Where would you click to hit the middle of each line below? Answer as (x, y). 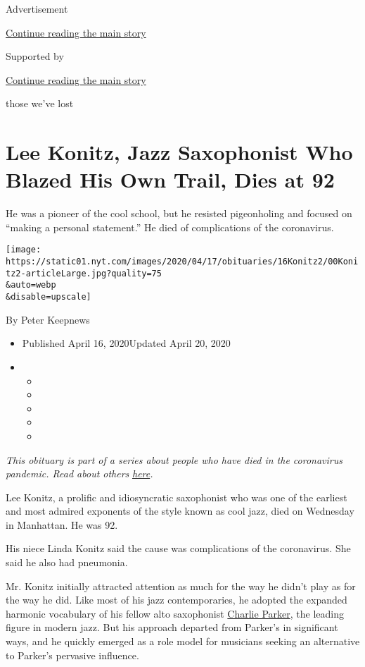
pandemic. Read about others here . (79, 473)
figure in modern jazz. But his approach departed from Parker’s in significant (172, 627)
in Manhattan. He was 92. (62, 524)
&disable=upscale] (49, 297)
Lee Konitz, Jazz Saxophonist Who (179, 152)
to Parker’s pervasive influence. (72, 655)
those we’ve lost (40, 103)
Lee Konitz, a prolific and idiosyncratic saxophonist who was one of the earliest (177, 497)
